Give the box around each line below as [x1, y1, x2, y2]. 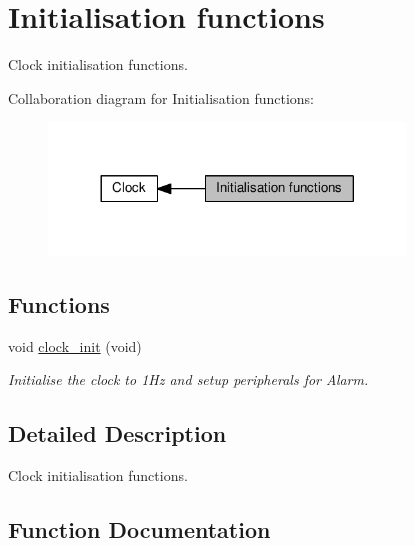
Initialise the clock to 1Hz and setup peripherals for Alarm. [8, 369, 369, 390]
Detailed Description [8, 418, 227, 449]
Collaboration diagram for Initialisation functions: [8, 87, 315, 108]
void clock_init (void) [8, 335, 142, 356]
